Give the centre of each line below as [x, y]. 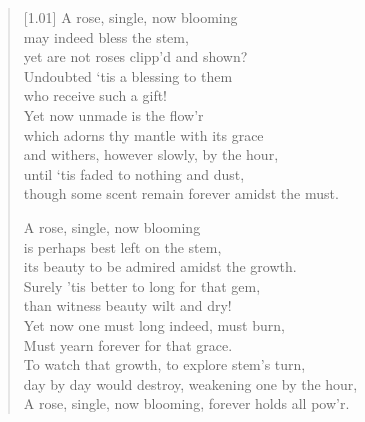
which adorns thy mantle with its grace [143, 134]
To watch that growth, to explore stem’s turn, [164, 364]
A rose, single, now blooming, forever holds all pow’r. [186, 403]
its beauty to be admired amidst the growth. [160, 266]
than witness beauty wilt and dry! [127, 305]
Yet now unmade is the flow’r [113, 114]
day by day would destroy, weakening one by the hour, [190, 383]
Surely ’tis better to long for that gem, [142, 285]
